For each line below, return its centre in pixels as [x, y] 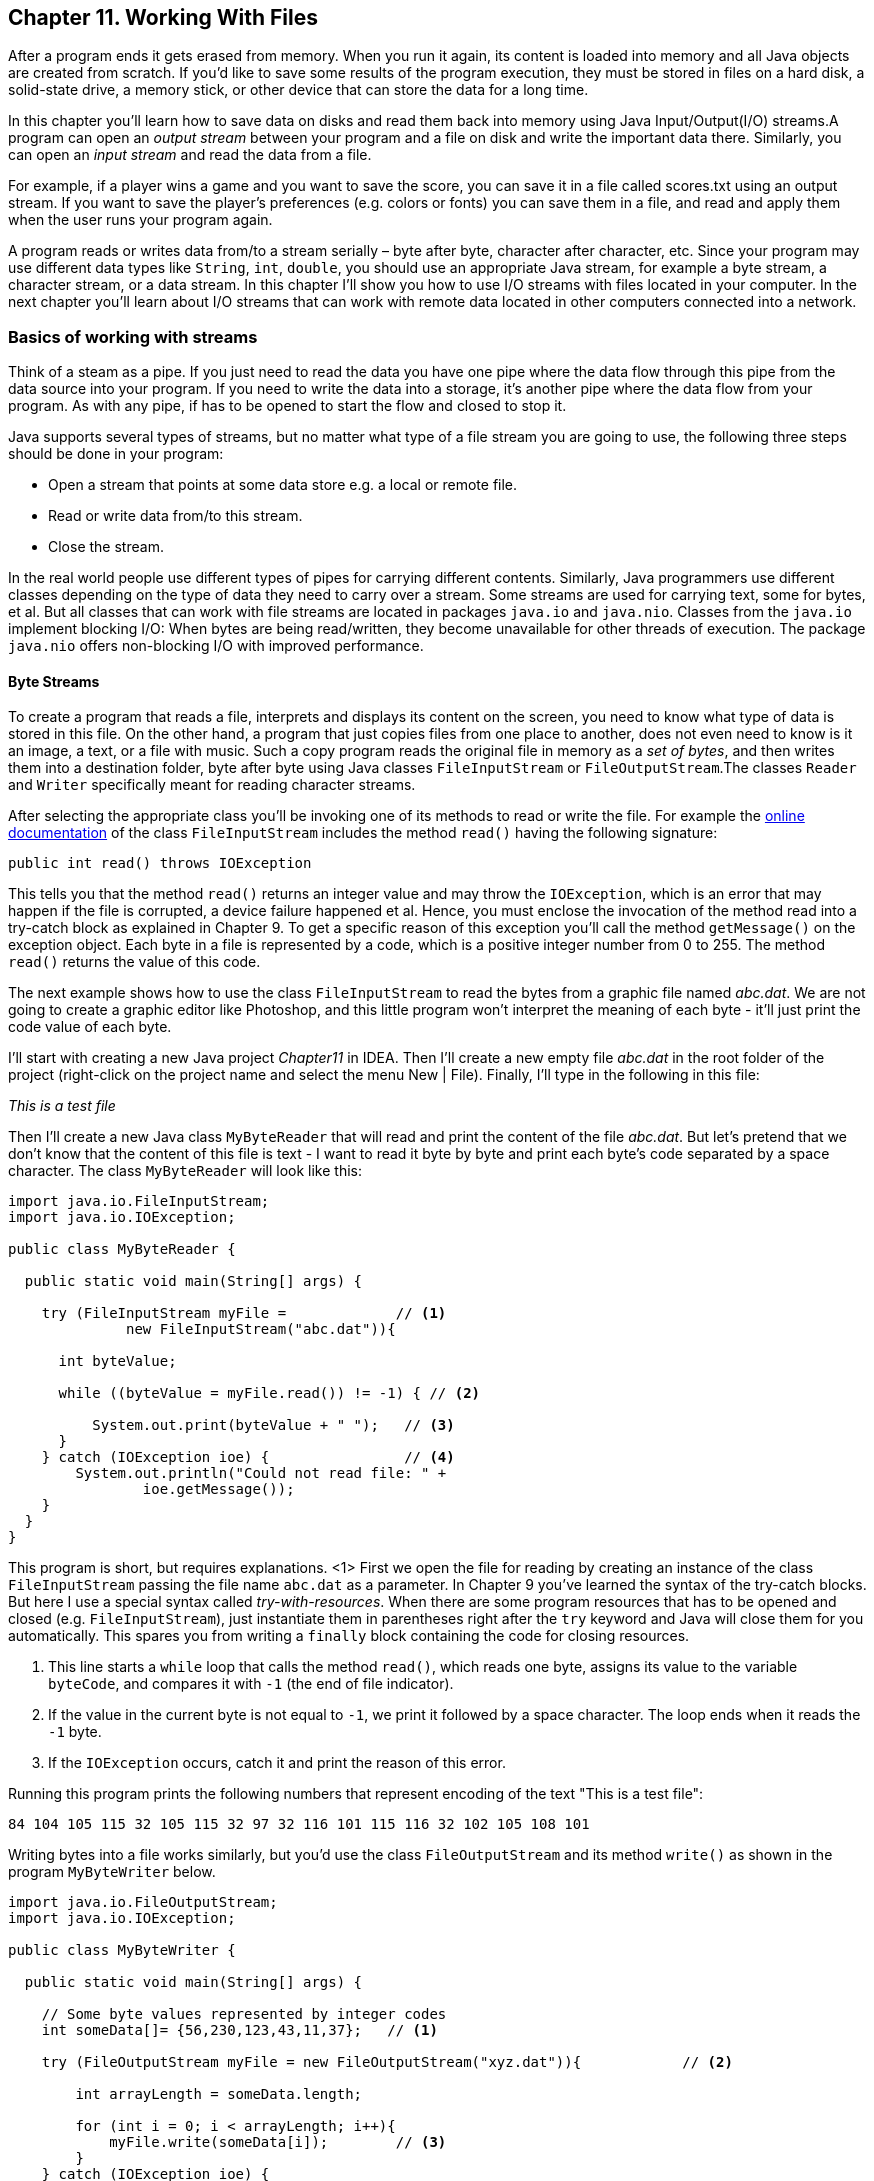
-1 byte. [75, 1732]
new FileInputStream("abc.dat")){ [261, 1329]
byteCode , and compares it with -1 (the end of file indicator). [251, 1684]
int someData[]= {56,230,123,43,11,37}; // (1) [239, 2030]
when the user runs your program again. [140, 220]
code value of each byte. [90, 1027]
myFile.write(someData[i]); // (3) [278, 2142]
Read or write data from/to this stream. [175, 516]
